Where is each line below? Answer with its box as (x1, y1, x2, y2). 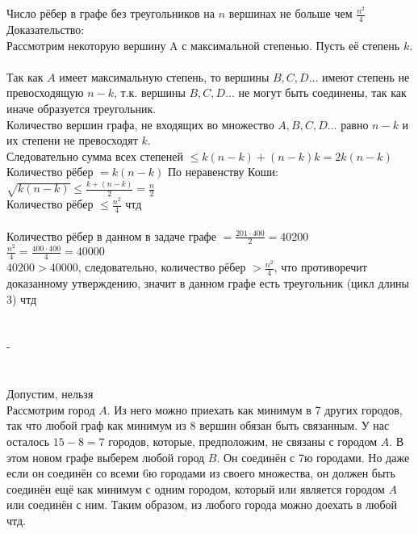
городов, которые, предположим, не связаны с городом (108, 433, 378, 449)
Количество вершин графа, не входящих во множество (6, 116, 274, 132)
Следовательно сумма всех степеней (6, 147, 184, 164)
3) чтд (6, 290, 37, 307)
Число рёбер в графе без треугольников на (6, 5, 215, 22)
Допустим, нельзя (6, 385, 94, 402)
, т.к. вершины (113, 84, 186, 101)
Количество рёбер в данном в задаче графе (6, 227, 216, 244)
